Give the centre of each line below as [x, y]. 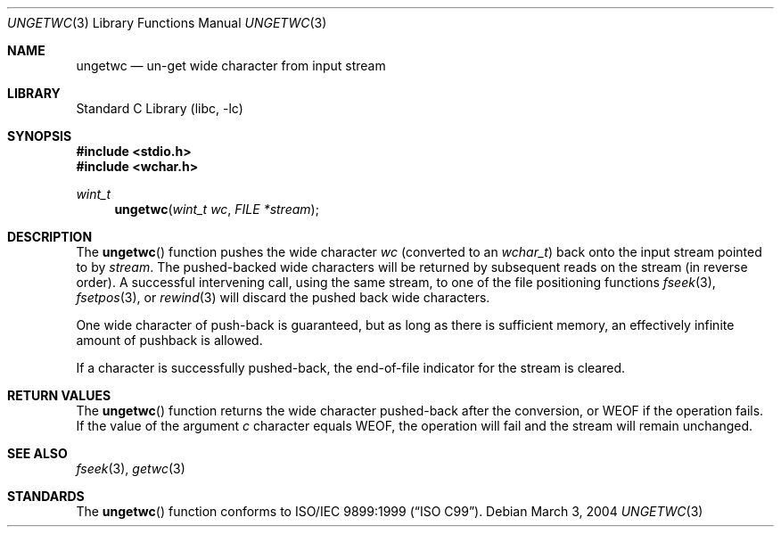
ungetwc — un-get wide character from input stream [231, 66]
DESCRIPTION [50, 237]
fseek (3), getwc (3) [131, 468]
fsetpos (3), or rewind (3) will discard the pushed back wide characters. [283, 297]
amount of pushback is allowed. [169, 340]
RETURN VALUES [59, 395]
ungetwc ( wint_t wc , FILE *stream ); [217, 209]
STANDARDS [46, 496]
